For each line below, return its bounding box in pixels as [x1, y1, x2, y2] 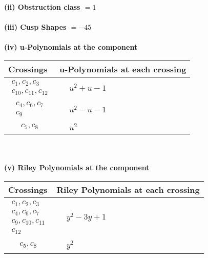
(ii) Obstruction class [4, 2, 80, 12]
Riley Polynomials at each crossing [56, 183, 200, 195]
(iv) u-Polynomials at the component [4, 42, 138, 52]
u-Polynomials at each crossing [59, 63, 186, 75]
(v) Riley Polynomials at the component [4, 162, 150, 173]
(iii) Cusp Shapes [4, 22, 67, 32]
